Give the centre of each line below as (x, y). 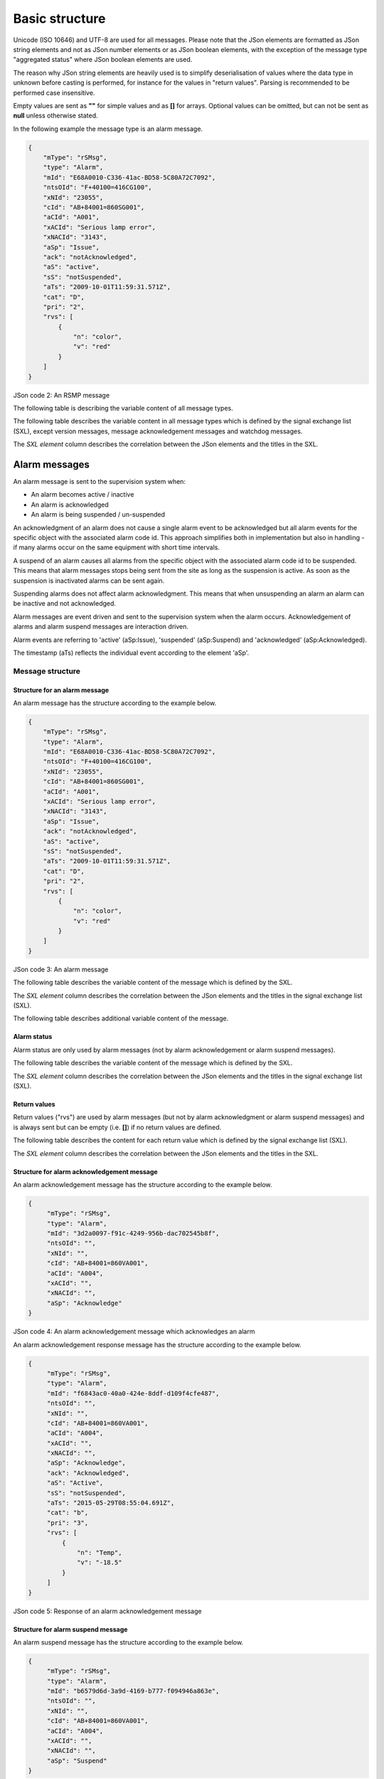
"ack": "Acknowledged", (88, 1473)
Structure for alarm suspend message (70, 1629)
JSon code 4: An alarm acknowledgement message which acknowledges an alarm (134, 1331)
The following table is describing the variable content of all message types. (123, 408)
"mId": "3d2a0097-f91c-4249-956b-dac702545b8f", (133, 1234)
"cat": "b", (68, 1513)
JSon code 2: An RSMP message (62, 395)
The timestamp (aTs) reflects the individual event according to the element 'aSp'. (131, 653)
